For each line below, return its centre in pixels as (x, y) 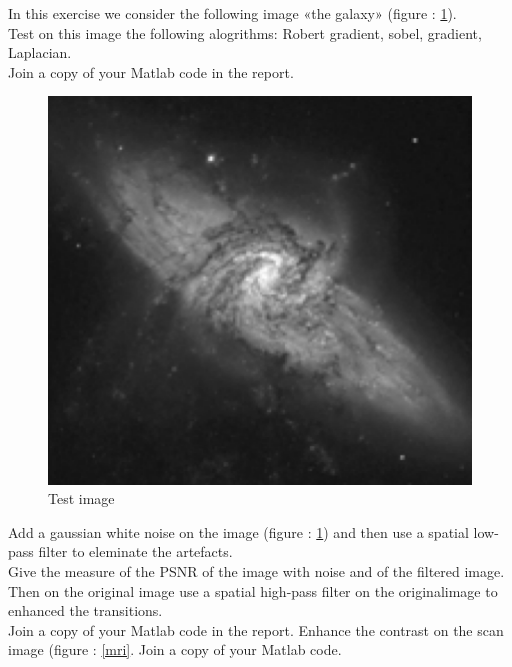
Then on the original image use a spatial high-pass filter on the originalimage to (253, 590)
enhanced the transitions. (85, 610)
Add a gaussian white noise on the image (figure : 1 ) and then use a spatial (238, 531)
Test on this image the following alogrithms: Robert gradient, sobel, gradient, (245, 32)
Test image (81, 498)
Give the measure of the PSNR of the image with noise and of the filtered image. (256, 570)
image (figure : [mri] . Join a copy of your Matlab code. (175, 649)
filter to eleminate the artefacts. (135, 551)
